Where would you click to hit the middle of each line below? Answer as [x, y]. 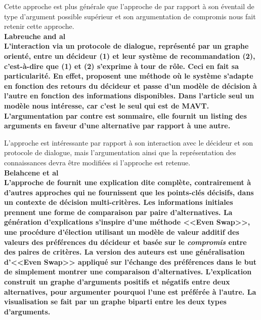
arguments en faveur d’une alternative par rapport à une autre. [117, 126]
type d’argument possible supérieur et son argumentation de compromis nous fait [130, 16]
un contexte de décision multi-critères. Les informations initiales [119, 202]
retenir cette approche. [39, 26]
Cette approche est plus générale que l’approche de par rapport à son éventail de [129, 6]
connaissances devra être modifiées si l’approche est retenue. [97, 162]
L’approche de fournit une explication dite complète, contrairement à [128, 182]
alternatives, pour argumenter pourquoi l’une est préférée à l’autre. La [130, 291]
